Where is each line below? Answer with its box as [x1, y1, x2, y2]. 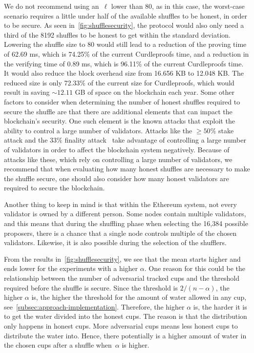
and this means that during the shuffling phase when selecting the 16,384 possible [4, 218, 248, 228]
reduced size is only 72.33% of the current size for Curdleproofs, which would [4, 77, 234, 87]
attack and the [4, 135, 48, 145]
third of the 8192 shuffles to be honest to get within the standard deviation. [4, 29, 231, 40]
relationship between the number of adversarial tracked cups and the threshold [4, 273, 240, 283]
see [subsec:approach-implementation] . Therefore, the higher [4, 301, 185, 311]
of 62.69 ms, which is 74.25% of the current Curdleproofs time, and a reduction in [4, 48, 249, 59]
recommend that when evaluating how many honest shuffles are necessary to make [4, 164, 250, 174]
